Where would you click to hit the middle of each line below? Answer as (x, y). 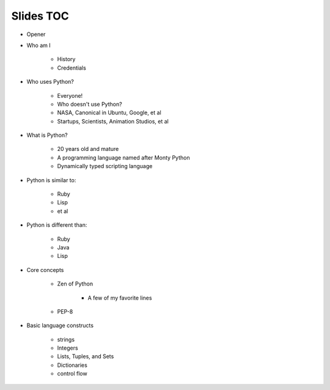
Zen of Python (75, 284)
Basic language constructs (60, 326)
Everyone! (70, 95)
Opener (36, 34)
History (66, 59)
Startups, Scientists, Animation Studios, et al (113, 121)
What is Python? (47, 135)
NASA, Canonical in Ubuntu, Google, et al (109, 112)
